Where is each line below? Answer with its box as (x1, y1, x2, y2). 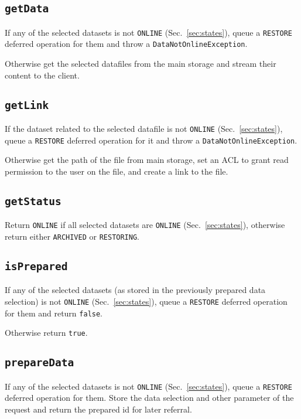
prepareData (5, 356, 74, 369)
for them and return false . (5, 306, 103, 319)
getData (5, 2, 49, 15)
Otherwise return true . (5, 326, 88, 339)
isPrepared (5, 260, 68, 273)
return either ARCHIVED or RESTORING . (5, 230, 140, 242)
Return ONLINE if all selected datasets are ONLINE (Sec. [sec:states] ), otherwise (5, 219, 285, 231)
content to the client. (5, 69, 80, 81)
